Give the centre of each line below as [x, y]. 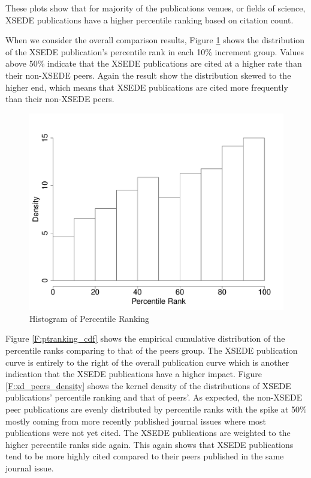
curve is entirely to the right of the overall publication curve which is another [147, 362]
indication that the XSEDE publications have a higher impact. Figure [134, 374]
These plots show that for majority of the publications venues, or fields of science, [155, 8]
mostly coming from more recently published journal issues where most [136, 421]
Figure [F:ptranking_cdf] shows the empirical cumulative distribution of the [145, 338]
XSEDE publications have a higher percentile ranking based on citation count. [150, 20]
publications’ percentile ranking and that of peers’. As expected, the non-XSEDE [154, 397]
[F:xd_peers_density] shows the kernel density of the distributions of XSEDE [148, 385]
